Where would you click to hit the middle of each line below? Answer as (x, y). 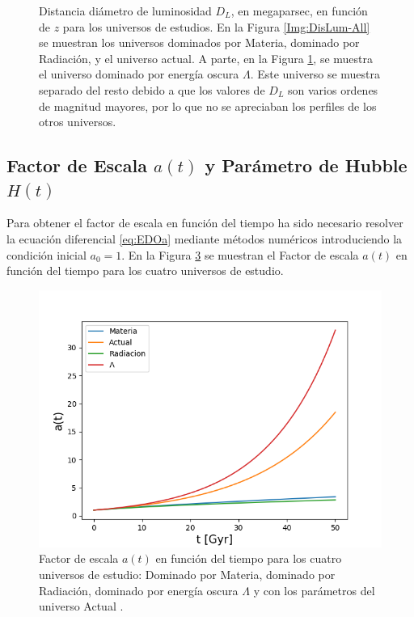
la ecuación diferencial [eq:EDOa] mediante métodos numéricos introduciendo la (205, 238)
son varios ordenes (333, 89)
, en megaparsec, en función (299, 11)
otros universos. (78, 122)
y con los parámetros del (314, 590)
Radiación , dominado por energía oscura (139, 590)
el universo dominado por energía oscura (139, 74)
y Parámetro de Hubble (306, 165)
